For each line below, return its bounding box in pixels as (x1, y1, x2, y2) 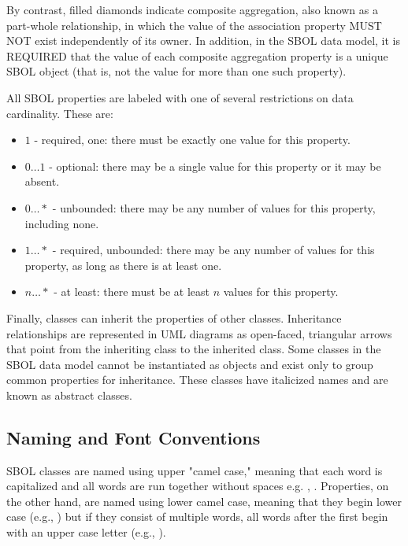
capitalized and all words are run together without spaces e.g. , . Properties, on (6, 478, 389, 494)
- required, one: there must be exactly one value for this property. (34, 131, 351, 148)
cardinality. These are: (6, 105, 113, 121)
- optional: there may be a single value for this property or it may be (49, 157, 381, 174)
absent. (24, 173, 60, 190)
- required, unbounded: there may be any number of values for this (52, 242, 375, 258)
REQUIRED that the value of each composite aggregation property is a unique (6, 47, 388, 64)
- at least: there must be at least (54, 283, 210, 300)
